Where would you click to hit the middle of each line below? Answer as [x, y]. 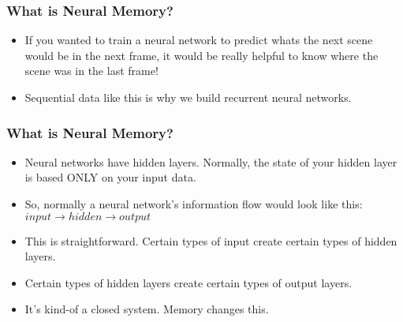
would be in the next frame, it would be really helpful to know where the [201, 55]
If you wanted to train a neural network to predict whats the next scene [199, 40]
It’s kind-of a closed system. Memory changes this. [147, 309]
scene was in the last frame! [91, 71]
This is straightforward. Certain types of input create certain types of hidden [211, 240]
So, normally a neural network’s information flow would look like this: [194, 204]
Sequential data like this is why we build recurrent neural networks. [188, 97]
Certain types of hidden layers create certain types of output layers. [188, 282]
